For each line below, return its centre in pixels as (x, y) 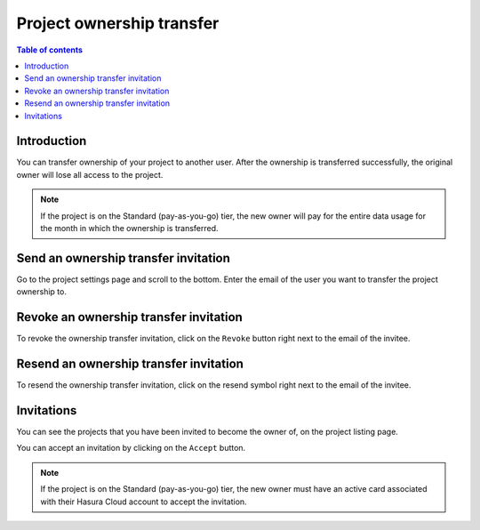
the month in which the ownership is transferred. (129, 228)
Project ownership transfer (118, 23)
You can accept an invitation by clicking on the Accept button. (131, 448)
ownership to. (41, 292)
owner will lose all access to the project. (90, 174)
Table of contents (50, 50)
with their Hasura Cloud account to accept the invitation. (144, 502)
